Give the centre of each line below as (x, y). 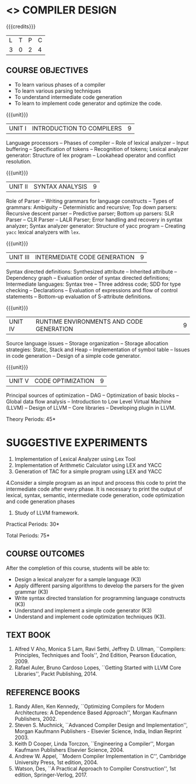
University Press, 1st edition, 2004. (56, 762)
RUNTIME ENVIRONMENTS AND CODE (90, 321)
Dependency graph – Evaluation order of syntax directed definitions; (88, 278)
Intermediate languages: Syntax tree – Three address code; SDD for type (94, 284)
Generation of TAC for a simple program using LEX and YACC (88, 471)
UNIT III (19, 257)
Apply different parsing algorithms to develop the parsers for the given (99, 586)
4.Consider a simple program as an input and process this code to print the (96, 482)
